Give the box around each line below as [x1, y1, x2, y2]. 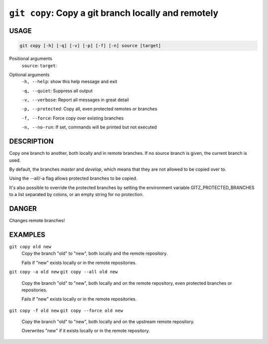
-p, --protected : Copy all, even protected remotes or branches [21, 106, 157, 112]
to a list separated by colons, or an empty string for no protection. [9, 192, 144, 198]
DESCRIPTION [9, 137, 54, 146]
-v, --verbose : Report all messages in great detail [21, 97, 129, 103]
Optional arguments [9, 71, 50, 77]
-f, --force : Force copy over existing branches [21, 115, 124, 121]
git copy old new [9, 244, 52, 249]
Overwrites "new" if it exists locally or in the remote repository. [21, 328, 150, 334]
